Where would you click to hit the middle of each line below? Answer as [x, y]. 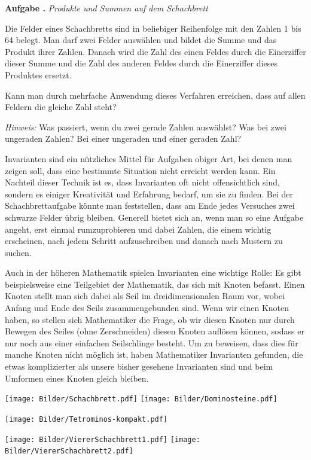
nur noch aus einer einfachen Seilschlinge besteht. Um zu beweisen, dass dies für [152, 342]
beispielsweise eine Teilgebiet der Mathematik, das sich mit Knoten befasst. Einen [155, 284]
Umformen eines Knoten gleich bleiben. [77, 378]
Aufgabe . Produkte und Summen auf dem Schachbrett [106, 8]
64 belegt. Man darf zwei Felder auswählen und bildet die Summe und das [141, 40]
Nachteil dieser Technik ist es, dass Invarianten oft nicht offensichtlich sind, [142, 182]
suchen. [18, 252]
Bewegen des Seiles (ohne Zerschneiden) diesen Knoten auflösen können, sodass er [155, 331]
